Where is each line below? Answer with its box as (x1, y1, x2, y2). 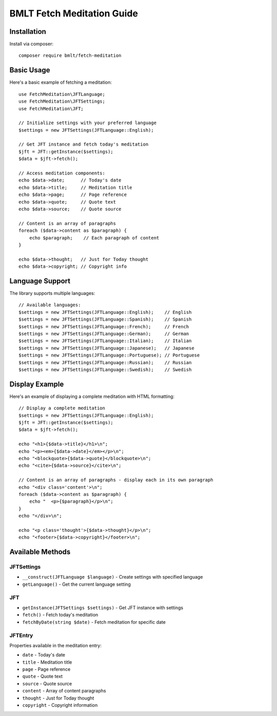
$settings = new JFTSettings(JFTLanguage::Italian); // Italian (18, 338, 192, 344)
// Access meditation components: (18, 170, 105, 176)
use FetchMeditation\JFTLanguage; (18, 91, 105, 97)
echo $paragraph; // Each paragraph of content (29, 235, 160, 241)
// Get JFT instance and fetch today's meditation (18, 142, 149, 147)
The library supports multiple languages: (9, 290, 95, 296)
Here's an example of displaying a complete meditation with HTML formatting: (9, 393, 174, 400)
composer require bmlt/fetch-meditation (18, 53, 122, 58)
